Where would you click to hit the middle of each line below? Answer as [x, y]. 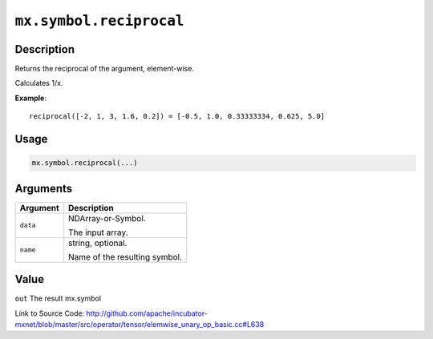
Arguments [44, 188]
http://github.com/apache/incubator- [147, 313]
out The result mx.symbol [58, 299]
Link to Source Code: [50, 313]
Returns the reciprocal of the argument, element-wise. [104, 69]
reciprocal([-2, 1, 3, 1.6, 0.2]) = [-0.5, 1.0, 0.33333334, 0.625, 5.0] [177, 117]
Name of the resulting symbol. [125, 256]
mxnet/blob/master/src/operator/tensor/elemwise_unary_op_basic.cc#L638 [140, 325]
